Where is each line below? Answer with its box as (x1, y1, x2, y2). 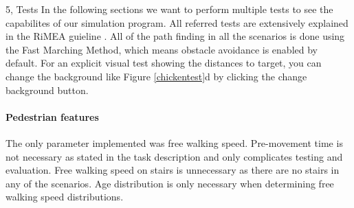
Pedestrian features (5, 109, 99, 124)
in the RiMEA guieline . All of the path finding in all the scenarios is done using (5, 29, 345, 43)
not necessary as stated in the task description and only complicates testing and (5, 149, 343, 163)
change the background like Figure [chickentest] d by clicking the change (5, 69, 307, 83)
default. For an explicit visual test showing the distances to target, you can (5, 56, 322, 70)
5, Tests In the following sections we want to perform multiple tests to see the (5, 2, 333, 16)
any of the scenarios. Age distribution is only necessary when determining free (5, 176, 334, 190)
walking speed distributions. (5, 189, 124, 204)
